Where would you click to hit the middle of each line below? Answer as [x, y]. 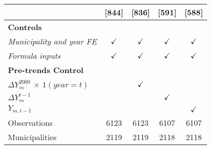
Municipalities [32, 137]
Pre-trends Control [46, 70]
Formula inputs [34, 56]
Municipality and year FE [52, 41]
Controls [25, 27]
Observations [30, 122]
